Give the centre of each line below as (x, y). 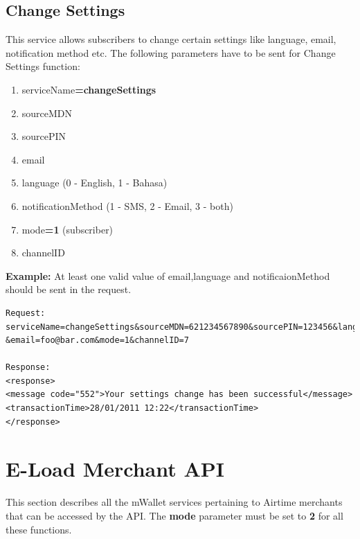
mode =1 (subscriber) (67, 229)
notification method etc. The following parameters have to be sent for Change (171, 52)
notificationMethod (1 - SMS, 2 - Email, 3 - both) (127, 205)
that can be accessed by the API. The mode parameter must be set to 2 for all (174, 515)
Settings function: (43, 66)
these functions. (39, 529)
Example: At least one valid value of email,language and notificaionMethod (168, 275)
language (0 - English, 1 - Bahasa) (94, 183)
